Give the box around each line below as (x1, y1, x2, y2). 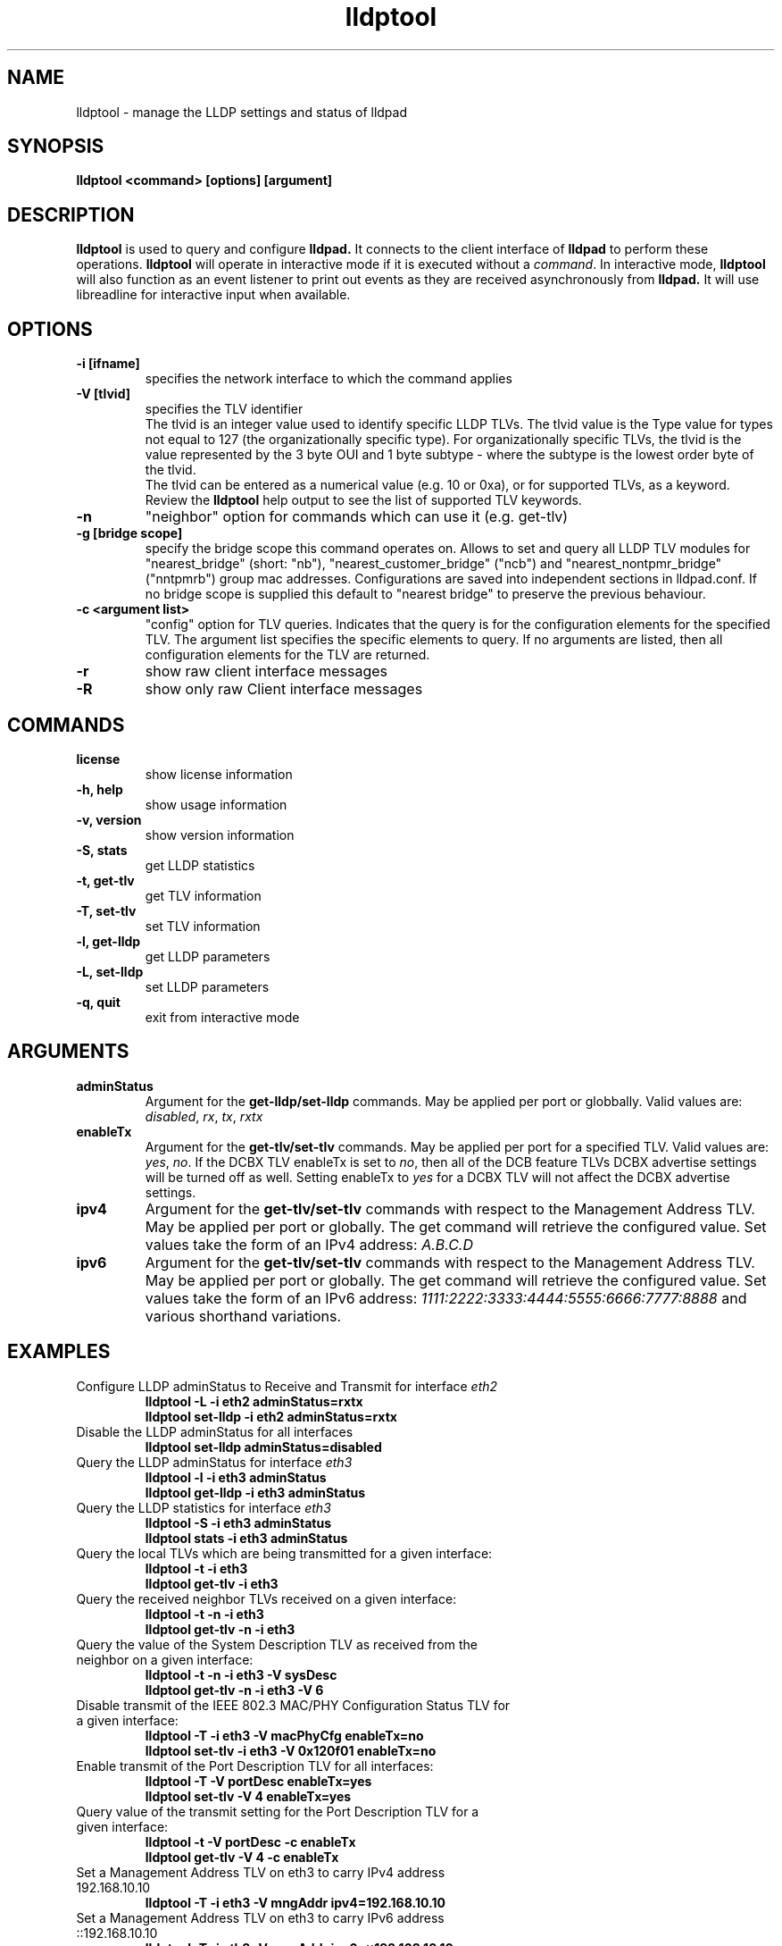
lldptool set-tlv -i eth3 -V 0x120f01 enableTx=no (145, 1742, 437, 1758)
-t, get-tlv (76, 872, 135, 888)
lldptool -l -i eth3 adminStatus (145, 1469, 327, 1485)
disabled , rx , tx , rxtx (145, 1108, 263, 1124)
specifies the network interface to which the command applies (145, 371, 512, 387)
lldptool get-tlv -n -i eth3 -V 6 (145, 1682, 324, 1698)
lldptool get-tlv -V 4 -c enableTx (145, 1849, 339, 1865)
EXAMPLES (7, 1340, 111, 1363)
